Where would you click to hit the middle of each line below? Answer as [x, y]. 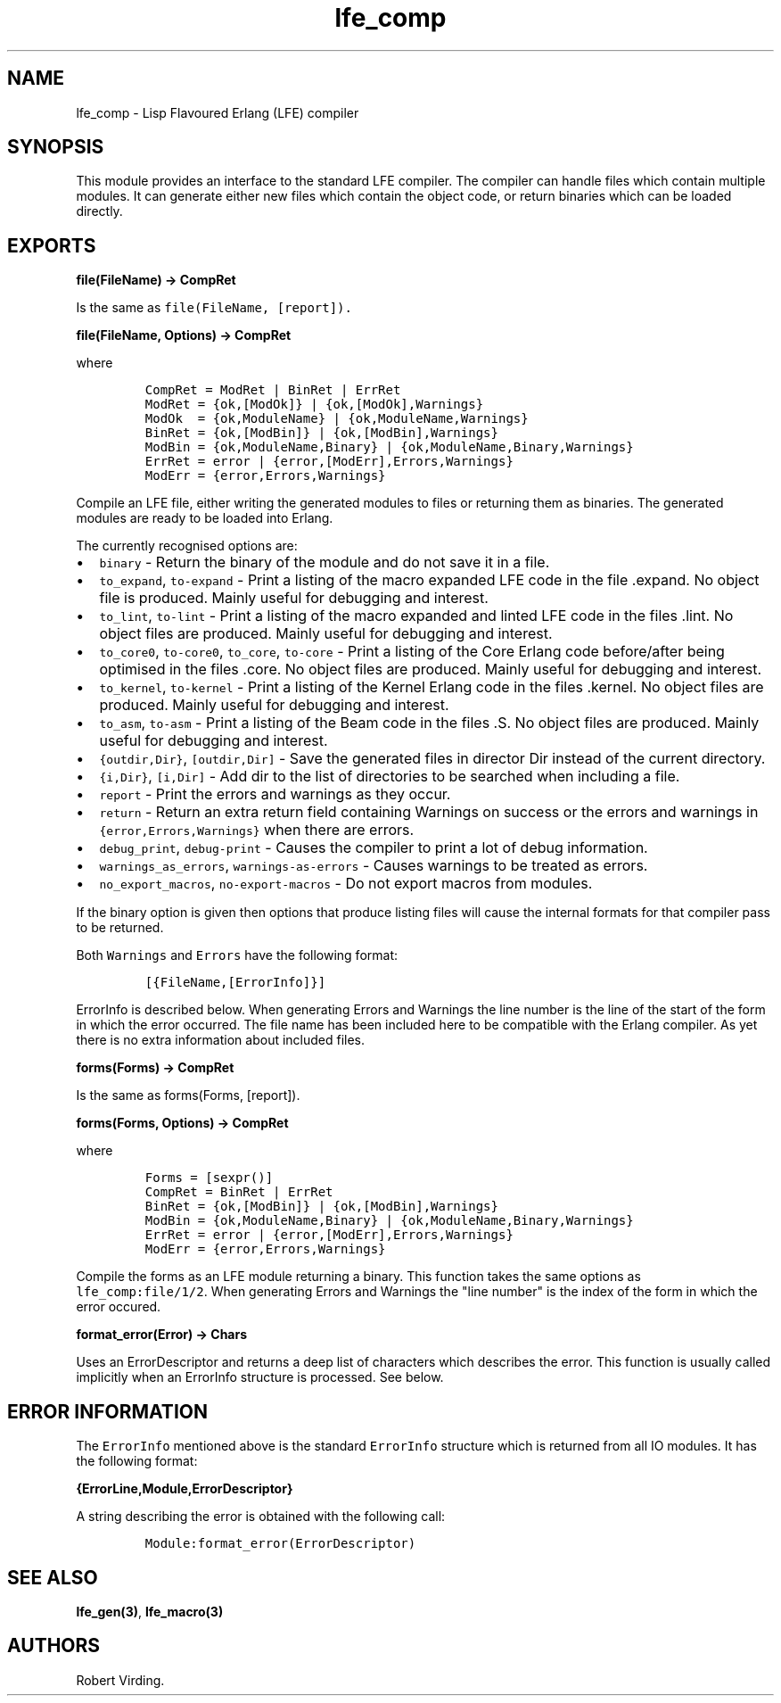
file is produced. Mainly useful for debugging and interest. [294, 598]
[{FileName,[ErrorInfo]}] [235, 983]
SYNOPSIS [56, 147]
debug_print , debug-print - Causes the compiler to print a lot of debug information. [374, 848]
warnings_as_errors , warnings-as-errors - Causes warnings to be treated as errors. [374, 866]
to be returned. [120, 928]
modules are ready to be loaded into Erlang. [205, 518]
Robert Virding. [120, 1680]
